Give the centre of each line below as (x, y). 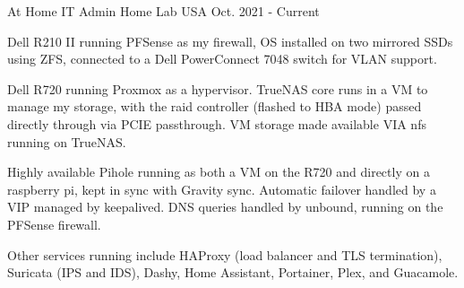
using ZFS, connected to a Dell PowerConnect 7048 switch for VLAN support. (222, 59)
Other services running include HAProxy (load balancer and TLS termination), (225, 254)
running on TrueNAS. (67, 141)
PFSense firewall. (54, 224)
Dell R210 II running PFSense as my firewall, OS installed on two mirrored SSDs (230, 41)
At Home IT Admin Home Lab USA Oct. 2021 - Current (163, 11)
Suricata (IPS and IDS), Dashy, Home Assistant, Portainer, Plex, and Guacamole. (233, 272)
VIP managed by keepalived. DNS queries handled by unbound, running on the (225, 207)
